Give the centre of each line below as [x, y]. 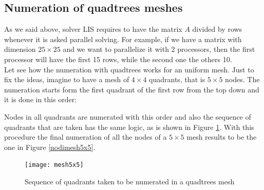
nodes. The [242, 79]
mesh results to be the [222, 137]
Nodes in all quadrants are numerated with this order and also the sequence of [128, 116]
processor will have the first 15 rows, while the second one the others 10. [118, 59]
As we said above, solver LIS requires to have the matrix [93, 29]
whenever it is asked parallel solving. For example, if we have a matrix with [123, 39]
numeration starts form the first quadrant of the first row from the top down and [132, 89]
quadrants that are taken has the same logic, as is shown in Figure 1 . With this [129, 127]
